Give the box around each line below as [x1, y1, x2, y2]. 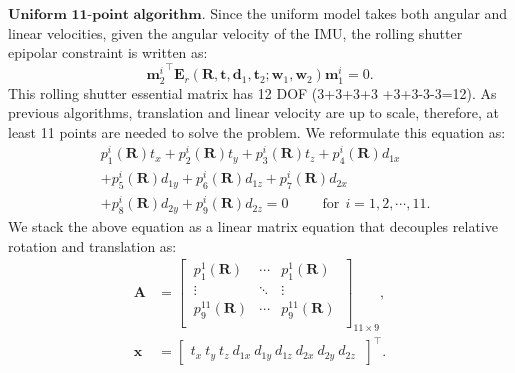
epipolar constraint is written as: [8, 42, 208, 63]
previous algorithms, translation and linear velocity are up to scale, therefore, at [8, 102, 499, 123]
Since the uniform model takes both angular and [210, 3, 508, 23]
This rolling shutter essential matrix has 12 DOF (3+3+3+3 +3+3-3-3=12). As [8, 82, 497, 103]
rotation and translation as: [8, 235, 177, 256]
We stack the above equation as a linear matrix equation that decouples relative [8, 216, 498, 237]
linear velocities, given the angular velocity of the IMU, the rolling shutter [8, 22, 463, 43]
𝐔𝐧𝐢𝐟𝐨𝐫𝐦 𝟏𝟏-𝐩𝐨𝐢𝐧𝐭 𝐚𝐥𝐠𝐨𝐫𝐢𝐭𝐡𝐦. [8, 8, 206, 22]
